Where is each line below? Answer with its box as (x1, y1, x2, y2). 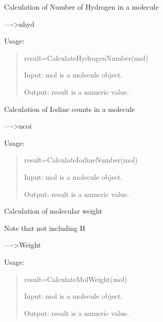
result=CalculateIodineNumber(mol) (24, 154, 138, 165)
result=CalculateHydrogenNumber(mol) (24, 52, 148, 63)
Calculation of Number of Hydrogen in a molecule (4, 2, 159, 12)
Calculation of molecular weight (4, 206, 103, 216)
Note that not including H (4, 222, 86, 233)
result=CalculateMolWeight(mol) (24, 273, 127, 284)
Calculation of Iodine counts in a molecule (4, 103, 135, 114)
